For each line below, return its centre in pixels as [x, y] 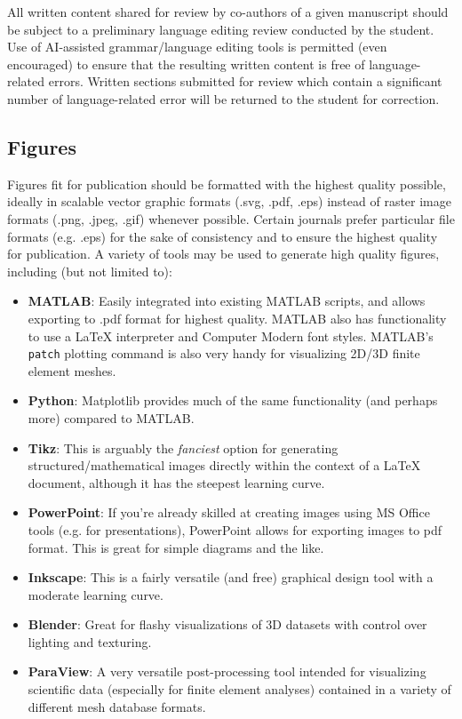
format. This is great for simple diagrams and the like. [176, 547]
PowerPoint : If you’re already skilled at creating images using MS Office [229, 512]
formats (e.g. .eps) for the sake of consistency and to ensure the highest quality [223, 236]
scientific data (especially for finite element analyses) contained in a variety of [239, 689]
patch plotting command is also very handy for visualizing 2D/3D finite [224, 353]
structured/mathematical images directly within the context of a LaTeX [224, 465]
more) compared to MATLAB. [111, 417]
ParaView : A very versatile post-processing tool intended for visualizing [227, 671]
